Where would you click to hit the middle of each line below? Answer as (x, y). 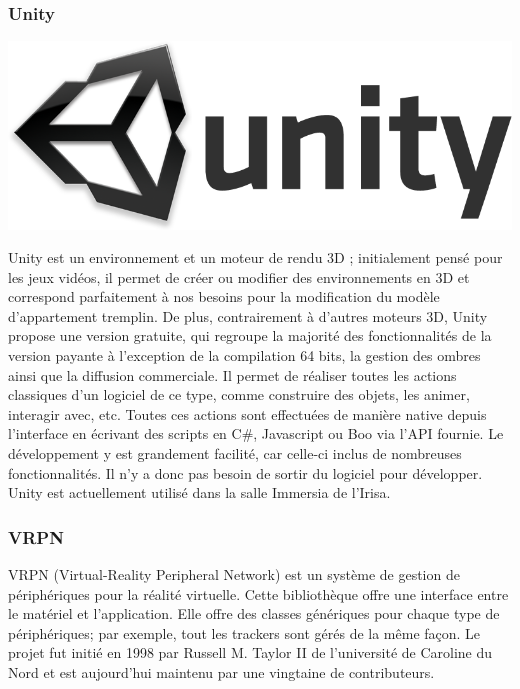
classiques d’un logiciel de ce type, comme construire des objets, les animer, (239, 394)
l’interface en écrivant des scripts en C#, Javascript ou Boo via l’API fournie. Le (256, 433)
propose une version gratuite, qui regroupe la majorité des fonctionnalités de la (250, 335)
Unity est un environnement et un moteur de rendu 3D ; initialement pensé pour (255, 257)
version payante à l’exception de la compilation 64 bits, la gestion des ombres (244, 355)
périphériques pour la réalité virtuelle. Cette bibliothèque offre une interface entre (258, 593)
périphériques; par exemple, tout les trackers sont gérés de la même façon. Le (244, 632)
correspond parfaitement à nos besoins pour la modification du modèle (224, 296)
